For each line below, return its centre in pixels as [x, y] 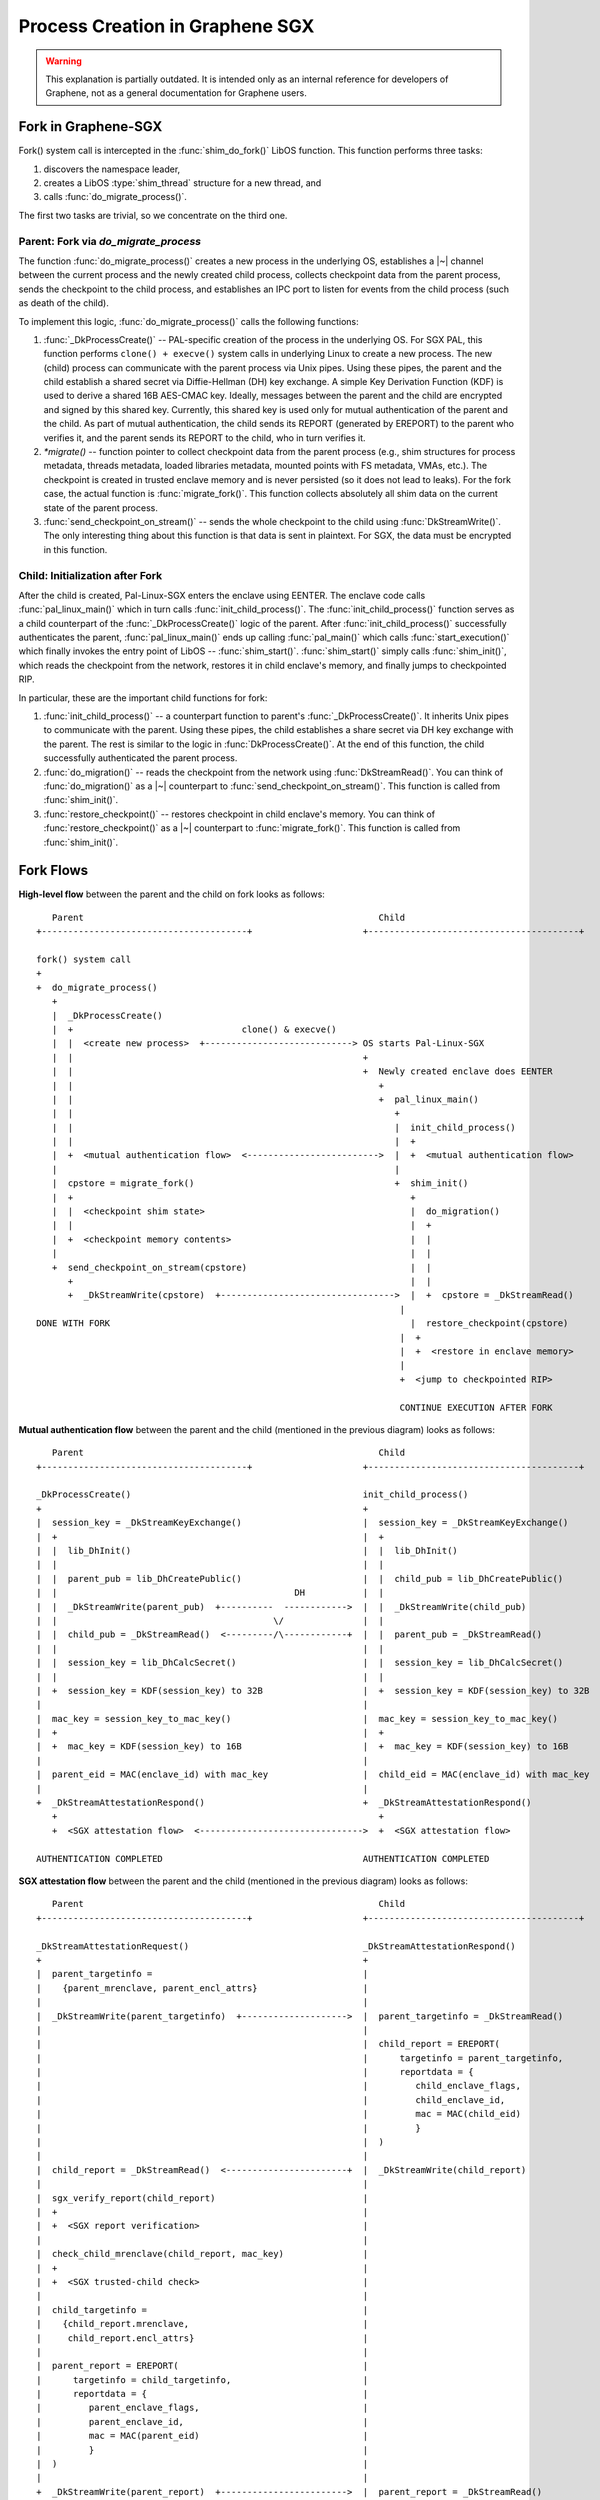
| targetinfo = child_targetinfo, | [202, 2379]
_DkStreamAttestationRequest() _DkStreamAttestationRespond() [276, 1946]
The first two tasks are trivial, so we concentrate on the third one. [153, 215]
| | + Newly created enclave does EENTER [302, 1071]
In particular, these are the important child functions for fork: [143, 697]
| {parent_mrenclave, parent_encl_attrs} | [202, 1988]
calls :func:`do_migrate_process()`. [115, 197]
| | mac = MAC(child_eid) [279, 2114]
